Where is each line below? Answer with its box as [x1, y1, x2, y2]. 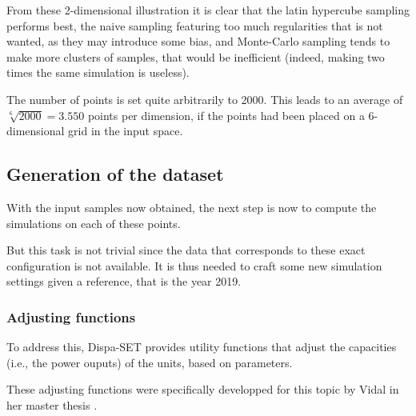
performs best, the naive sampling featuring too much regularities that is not [6, 17, 383, 34]
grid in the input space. [68, 122, 183, 139]
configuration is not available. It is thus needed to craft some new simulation [6, 257, 382, 274]
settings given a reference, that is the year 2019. [6, 273, 242, 290]
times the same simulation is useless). [6, 64, 190, 81]
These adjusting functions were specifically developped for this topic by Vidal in [6, 381, 399, 398]
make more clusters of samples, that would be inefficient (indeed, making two [6, 48, 385, 65]
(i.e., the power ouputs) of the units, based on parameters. [6, 354, 293, 370]
